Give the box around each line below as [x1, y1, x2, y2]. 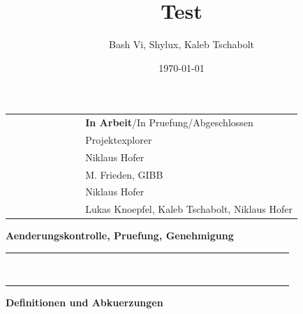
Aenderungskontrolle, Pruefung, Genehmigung [6, 228, 234, 243]
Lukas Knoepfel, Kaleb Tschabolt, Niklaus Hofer [85, 202, 293, 216]
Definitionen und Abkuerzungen [6, 294, 163, 309]
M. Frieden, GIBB [85, 167, 163, 181]
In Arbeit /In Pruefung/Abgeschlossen [85, 115, 253, 130]
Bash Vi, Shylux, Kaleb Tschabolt [108, 37, 255, 52]
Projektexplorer [85, 132, 152, 147]
